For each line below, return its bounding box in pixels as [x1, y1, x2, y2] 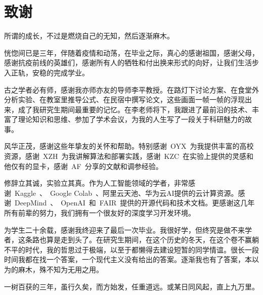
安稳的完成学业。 [32, 67, 89, 77]
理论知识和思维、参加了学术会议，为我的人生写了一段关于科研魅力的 [18, 114, 245, 124]
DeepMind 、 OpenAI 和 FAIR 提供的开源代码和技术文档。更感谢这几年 [14, 197, 255, 208]
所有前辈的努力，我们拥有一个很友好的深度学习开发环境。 [4, 207, 195, 218]
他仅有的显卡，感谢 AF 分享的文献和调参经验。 [4, 160, 163, 171]
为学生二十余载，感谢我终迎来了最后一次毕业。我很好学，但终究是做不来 [4, 224, 245, 235]
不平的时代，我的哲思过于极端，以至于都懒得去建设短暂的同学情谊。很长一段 [4, 244, 259, 255]
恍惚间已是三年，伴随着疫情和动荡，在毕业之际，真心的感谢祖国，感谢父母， [4, 47, 259, 58]
